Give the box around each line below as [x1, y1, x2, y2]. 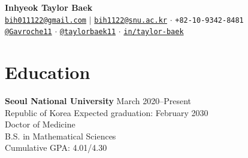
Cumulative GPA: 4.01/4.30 [5, 141, 107, 154]
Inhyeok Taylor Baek [5, 1, 93, 13]
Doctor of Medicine [5, 118, 75, 130]
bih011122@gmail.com [5, 16, 87, 25]
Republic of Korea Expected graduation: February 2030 [5, 106, 208, 118]
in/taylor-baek [123, 28, 184, 37]
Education [5, 60, 90, 84]
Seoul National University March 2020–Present [5, 95, 192, 107]
